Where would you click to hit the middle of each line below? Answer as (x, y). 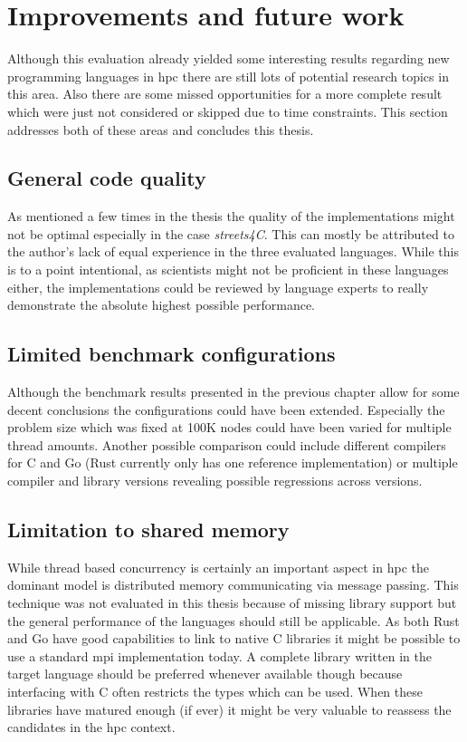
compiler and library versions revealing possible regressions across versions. (215, 481)
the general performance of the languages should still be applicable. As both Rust (233, 620)
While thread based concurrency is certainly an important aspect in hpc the (218, 567)
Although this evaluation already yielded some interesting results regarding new (229, 58)
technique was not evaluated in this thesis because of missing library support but (232, 603)
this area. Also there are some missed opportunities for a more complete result (225, 94)
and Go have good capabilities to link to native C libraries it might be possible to (234, 638)
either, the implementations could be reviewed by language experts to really (218, 287)
